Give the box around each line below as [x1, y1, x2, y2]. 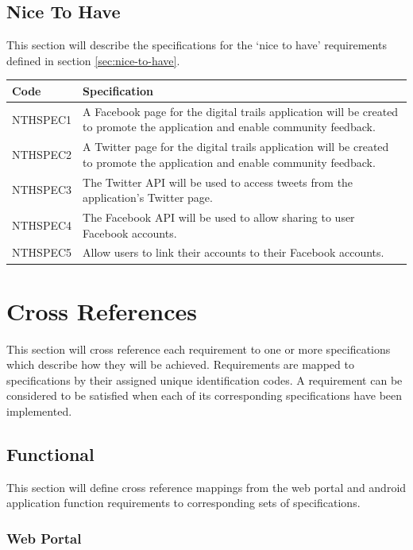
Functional [6, 442, 95, 467]
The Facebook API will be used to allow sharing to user [83, 209, 355, 226]
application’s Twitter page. [83, 189, 213, 206]
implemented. [6, 403, 72, 420]
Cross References [6, 294, 197, 327]
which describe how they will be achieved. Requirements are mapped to [6, 356, 354, 373]
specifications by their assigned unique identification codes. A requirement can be [6, 371, 403, 388]
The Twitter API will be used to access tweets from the [83, 173, 353, 190]
